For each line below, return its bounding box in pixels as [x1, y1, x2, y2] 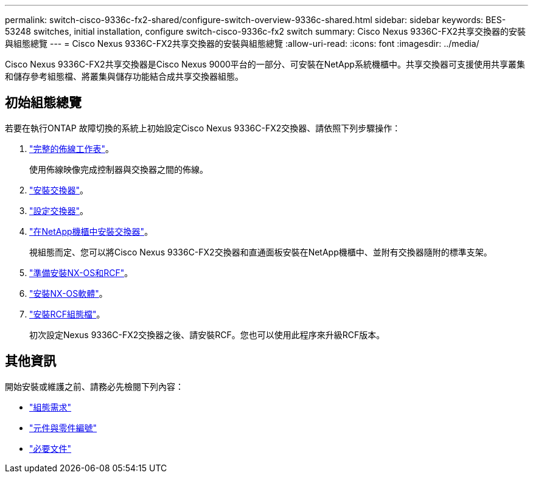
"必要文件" [29, 443, 72, 454]
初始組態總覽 [5, 95, 82, 111]
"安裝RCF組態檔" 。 [29, 308, 105, 319]
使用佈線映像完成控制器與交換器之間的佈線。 [29, 164, 208, 175]
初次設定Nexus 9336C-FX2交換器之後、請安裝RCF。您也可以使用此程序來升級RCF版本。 [29, 329, 385, 340]
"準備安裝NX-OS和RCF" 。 [29, 267, 133, 278]
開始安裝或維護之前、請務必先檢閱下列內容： [5, 381, 184, 392]
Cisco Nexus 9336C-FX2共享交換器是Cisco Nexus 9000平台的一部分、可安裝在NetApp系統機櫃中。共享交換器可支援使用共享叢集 [5, 59, 525, 69]
